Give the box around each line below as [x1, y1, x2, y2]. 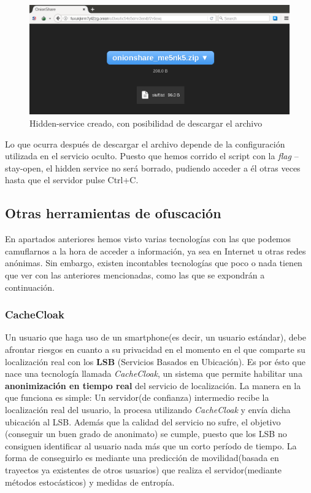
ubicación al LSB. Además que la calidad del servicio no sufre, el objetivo [5, 415, 281, 428]
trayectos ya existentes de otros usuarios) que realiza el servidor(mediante [5, 463, 282, 476]
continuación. [5, 280, 55, 293]
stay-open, [5, 161, 44, 174]
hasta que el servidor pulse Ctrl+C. [5, 173, 139, 186]
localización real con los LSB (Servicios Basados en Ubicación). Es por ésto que [5, 355, 305, 368]
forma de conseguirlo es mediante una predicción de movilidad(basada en [5, 451, 279, 464]
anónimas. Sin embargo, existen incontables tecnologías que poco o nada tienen [5, 256, 302, 269]
